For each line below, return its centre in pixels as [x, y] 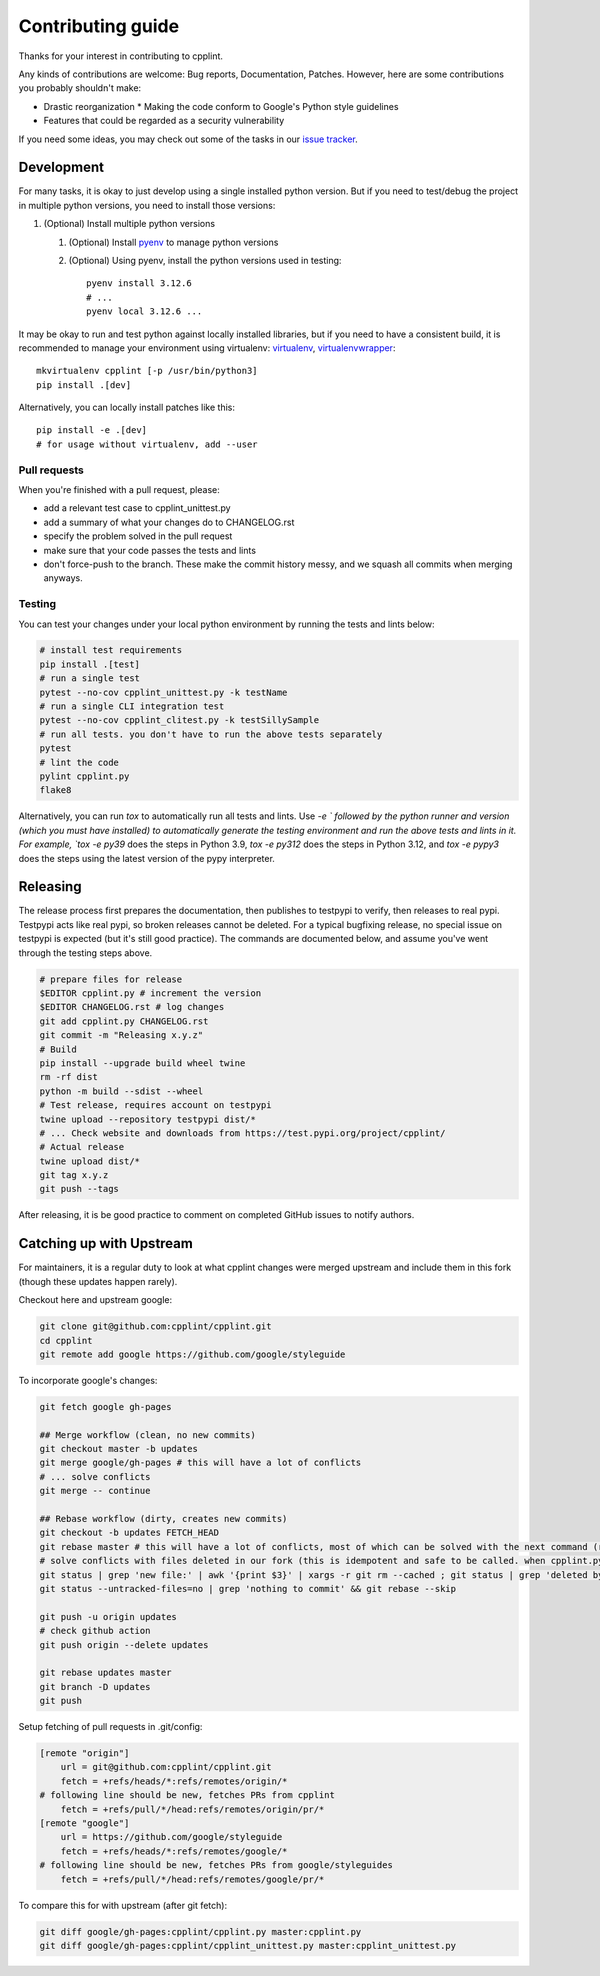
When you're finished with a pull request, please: [119, 490]
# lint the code [79, 762]
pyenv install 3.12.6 [139, 283]
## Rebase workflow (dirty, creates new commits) [163, 1518]
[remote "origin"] [84, 1753]
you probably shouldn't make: [80, 88]
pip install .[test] [89, 664]
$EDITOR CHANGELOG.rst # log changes [132, 1007]
